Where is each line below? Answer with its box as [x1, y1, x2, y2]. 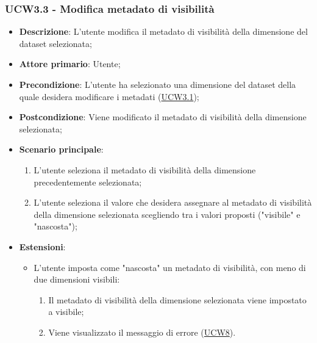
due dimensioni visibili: [34, 273, 120, 286]
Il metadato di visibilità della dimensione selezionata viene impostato [48, 293, 307, 306]
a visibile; [48, 305, 84, 318]
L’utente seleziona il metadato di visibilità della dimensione [34, 163, 256, 176]
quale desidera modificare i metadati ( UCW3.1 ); [19, 90, 199, 103]
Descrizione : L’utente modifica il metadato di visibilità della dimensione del [19, 25, 308, 38]
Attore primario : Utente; [19, 57, 121, 70]
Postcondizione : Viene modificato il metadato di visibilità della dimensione [19, 110, 307, 123]
